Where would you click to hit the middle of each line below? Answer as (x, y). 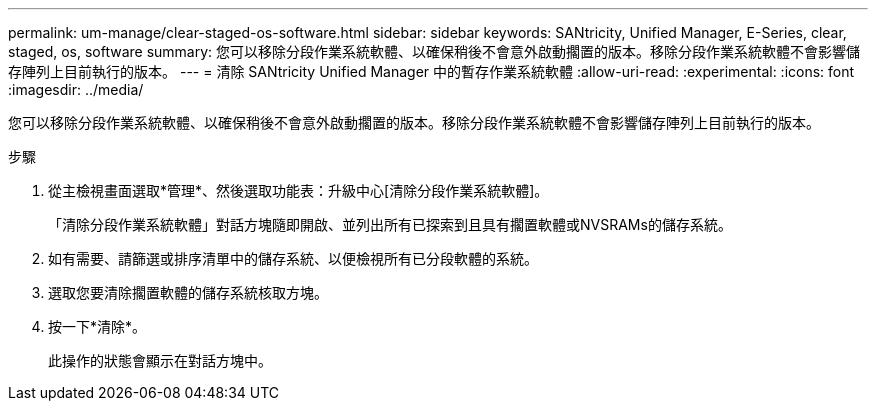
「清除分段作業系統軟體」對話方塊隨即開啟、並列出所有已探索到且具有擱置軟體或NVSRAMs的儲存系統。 (390, 224)
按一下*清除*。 (97, 326)
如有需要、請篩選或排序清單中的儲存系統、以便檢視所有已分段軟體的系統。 (293, 258)
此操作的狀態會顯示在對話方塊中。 (160, 360)
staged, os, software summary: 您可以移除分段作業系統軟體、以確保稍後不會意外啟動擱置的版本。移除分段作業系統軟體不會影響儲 (434, 51)
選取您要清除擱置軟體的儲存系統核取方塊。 (188, 292)
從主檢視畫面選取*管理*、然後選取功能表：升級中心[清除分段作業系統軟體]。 (298, 190)
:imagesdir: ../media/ (76, 89)
